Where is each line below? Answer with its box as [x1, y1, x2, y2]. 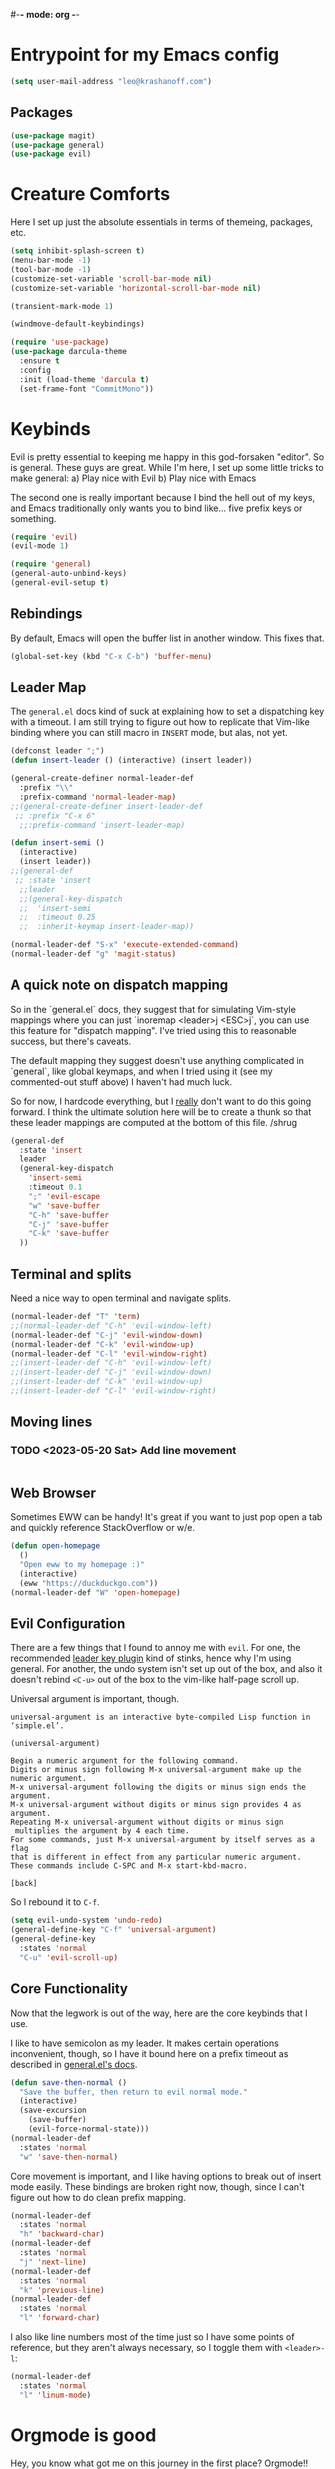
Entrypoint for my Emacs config [10, 44, 280, 66]
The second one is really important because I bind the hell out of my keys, [10, 491, 316, 503]
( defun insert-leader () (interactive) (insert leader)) [10, 755, 253, 766]
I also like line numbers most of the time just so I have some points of [10, 2331, 295, 2343]
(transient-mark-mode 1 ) [10, 301, 114, 311]
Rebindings [10, 605, 83, 623]
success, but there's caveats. [10, 1035, 132, 1047]
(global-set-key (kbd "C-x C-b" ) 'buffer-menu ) [10, 651, 213, 661]
